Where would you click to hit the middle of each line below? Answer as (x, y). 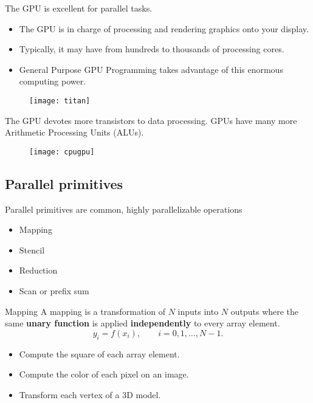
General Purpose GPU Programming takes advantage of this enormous (151, 69)
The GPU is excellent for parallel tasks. (79, 8)
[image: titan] (60, 101)
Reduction (38, 270)
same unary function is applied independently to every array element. (143, 323)
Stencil (32, 250)
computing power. (53, 81)
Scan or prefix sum (54, 291)
